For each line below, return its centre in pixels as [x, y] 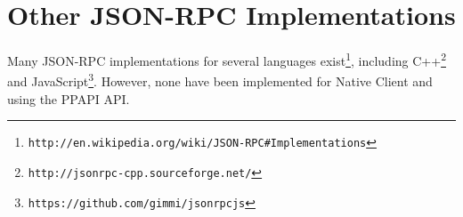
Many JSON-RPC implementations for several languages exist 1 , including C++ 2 [227, 59]
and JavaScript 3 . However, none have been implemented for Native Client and [220, 80]
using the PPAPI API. [69, 98]
